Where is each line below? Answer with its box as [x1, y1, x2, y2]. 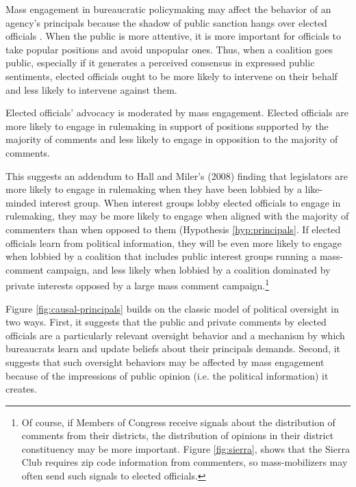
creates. [5, 382, 37, 396]
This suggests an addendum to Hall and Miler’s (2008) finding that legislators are [5, 168, 348, 183]
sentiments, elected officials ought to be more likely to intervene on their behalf [5, 68, 338, 83]
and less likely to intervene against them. [5, 82, 177, 96]
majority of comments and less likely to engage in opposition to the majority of [5, 132, 338, 146]
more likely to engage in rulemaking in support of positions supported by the [5, 118, 329, 133]
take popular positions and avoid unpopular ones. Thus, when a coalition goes [5, 42, 333, 56]
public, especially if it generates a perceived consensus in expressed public [5, 55, 315, 70]
